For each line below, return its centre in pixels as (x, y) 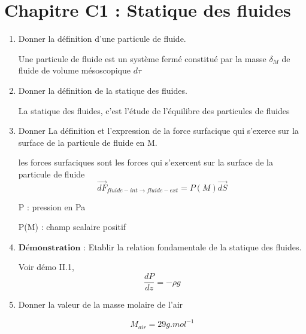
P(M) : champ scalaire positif (72, 227)
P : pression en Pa (52, 206)
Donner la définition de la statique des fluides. (103, 90)
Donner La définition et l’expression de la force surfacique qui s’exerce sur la (158, 131)
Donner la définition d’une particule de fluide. (102, 39)
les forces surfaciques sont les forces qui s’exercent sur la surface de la (146, 162)
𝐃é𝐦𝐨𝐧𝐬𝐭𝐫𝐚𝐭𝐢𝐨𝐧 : (52, 248)
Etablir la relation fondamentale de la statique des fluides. (195, 246)
